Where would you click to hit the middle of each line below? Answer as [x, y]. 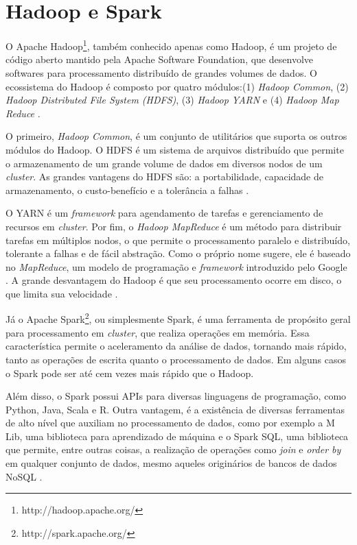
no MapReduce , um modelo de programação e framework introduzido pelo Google [176, 266]
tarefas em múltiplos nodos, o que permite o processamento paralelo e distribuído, [178, 240]
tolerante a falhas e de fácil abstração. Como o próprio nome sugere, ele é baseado [178, 253]
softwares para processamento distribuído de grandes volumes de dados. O [161, 72]
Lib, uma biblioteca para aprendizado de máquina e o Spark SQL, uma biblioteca [177, 436]
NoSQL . [24, 476]
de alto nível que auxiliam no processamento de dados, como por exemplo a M [170, 423]
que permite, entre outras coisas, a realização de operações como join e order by [173, 449]
